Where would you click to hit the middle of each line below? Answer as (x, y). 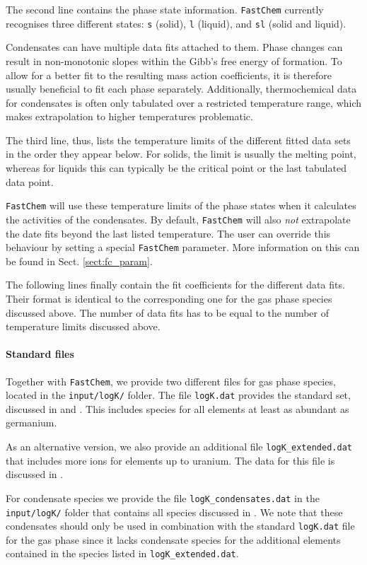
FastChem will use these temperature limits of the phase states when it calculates (181, 205)
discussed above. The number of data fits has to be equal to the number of (168, 312)
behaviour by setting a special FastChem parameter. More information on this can (183, 247)
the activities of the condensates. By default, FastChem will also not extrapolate (178, 219)
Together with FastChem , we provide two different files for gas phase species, (171, 381)
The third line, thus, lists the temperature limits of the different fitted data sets (178, 140)
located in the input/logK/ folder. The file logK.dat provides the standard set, (178, 395)
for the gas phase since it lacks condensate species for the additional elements (173, 539)
